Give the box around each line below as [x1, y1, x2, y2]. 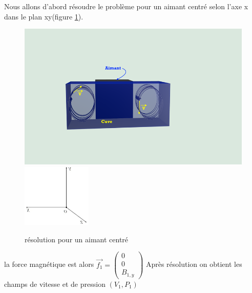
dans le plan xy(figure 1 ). [4, 11, 83, 22]
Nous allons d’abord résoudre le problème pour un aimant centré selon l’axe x [4, 1, 248, 11]
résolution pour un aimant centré [25, 234, 129, 244]
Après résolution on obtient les [145, 259, 242, 269]
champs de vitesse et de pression [4, 278, 106, 289]
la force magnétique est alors [4, 259, 94, 269]
